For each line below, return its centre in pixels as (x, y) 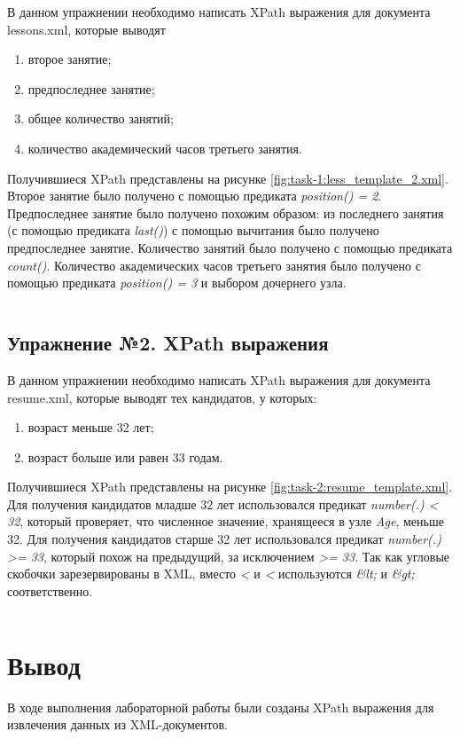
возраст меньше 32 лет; (91, 427)
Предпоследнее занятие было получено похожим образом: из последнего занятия (226, 212)
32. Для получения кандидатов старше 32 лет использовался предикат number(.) (224, 539)
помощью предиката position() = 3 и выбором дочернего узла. (177, 283)
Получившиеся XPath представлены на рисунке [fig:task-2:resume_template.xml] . (230, 487)
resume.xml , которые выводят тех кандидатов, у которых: (162, 397)
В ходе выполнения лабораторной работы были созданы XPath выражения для (221, 707)
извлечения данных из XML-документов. (118, 724)
